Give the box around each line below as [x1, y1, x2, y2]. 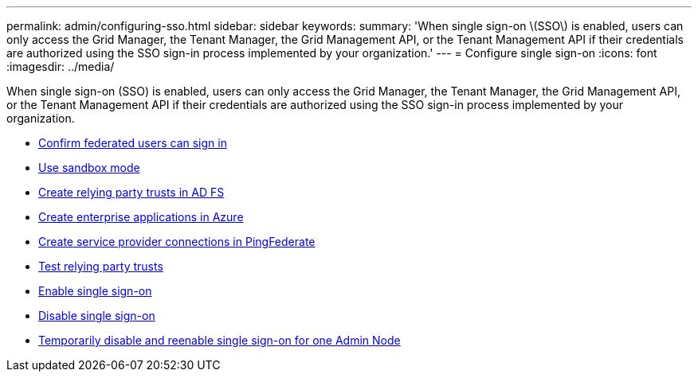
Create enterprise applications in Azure [38, 210, 244, 224]
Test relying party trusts [38, 259, 163, 273]
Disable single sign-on [38, 309, 155, 322]
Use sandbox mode [38, 161, 140, 174]
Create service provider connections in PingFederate [38, 235, 316, 248]
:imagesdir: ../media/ [6, 60, 115, 73]
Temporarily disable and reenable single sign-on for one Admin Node [38, 333, 401, 347]
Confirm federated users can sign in [38, 136, 227, 150]
